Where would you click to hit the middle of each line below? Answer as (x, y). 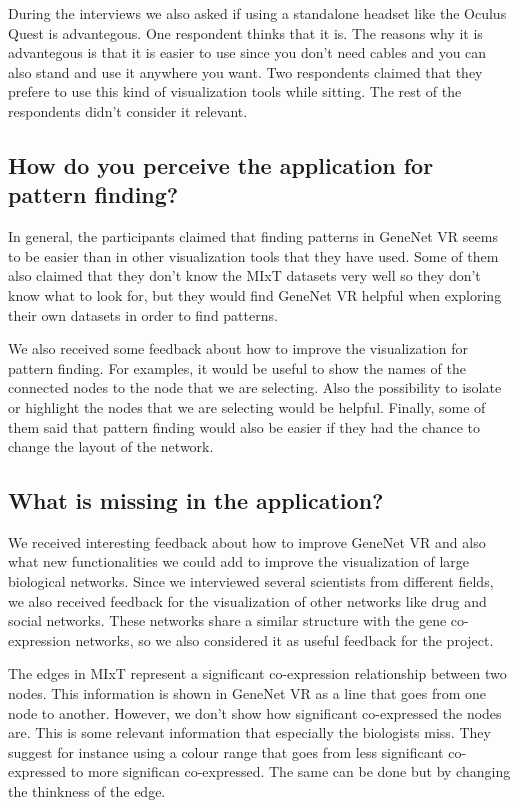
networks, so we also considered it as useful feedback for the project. (284, 639)
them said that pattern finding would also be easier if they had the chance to (244, 426)
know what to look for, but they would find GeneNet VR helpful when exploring (255, 294)
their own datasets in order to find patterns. (143, 314)
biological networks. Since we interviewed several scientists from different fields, (251, 581)
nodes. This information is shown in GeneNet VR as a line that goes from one (247, 693)
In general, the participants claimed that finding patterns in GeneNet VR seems (253, 236)
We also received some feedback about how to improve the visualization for (238, 348)
